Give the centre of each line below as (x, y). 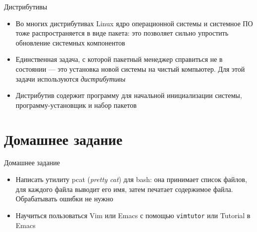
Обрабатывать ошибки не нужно (64, 199)
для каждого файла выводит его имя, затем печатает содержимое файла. (124, 189)
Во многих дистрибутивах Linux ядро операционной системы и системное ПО (134, 23)
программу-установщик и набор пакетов (76, 105)
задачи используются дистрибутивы (71, 78)
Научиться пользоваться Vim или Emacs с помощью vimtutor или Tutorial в (133, 215)
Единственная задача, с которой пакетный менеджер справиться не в (119, 59)
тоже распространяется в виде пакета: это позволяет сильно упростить (122, 33)
